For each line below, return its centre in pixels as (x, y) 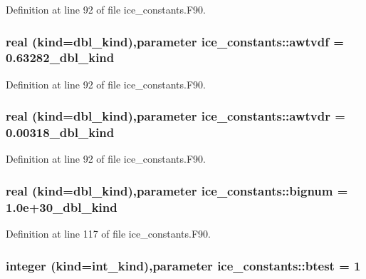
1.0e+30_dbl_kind (62, 207)
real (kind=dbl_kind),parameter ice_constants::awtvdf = (175, 41)
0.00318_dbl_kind (60, 132)
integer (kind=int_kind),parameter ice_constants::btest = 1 (183, 265)
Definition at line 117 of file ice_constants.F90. (108, 234)
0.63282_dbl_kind (60, 57)
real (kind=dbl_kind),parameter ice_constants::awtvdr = (176, 116)
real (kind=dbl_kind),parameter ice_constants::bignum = (177, 190)
